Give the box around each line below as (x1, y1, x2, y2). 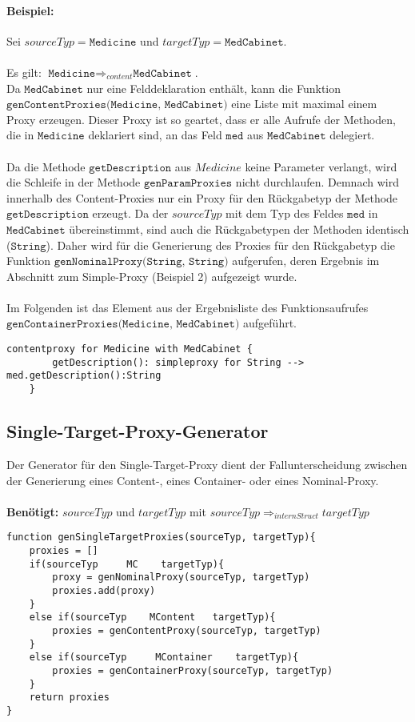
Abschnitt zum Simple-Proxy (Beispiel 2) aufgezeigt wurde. (6, 267, 297, 284)
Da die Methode (6, 158, 86, 174)
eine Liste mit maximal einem (231, 95, 377, 112)
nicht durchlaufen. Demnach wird (235, 174, 399, 191)
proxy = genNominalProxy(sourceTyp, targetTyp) (52, 572, 310, 584)
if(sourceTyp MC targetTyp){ (29, 558, 225, 570)
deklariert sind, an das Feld (88, 126, 222, 143)
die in (6, 126, 34, 143)
